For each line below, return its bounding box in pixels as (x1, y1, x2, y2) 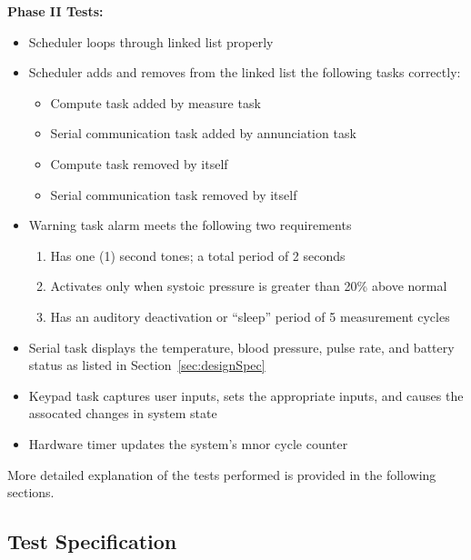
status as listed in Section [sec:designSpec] (28, 355, 266, 375)
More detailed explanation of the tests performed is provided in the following (7, 465, 436, 484)
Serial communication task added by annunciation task (50, 124, 356, 143)
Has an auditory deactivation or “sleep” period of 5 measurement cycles (50, 306, 450, 325)
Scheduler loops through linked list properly (28, 32, 274, 51)
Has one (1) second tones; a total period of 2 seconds (50, 245, 346, 265)
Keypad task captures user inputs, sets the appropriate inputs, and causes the (28, 385, 464, 405)
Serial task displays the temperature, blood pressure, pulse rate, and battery (28, 337, 455, 356)
